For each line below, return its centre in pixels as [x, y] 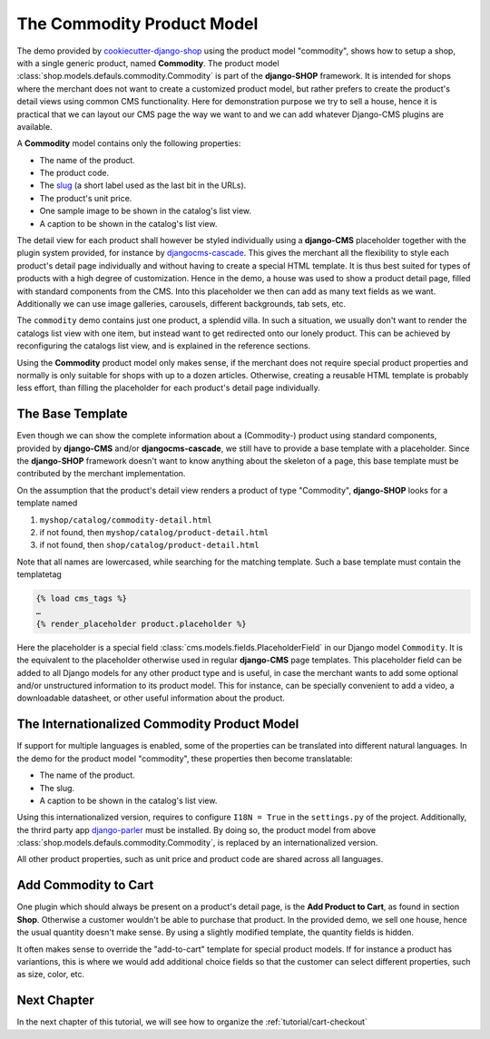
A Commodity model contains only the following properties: [129, 143]
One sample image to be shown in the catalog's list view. [146, 211]
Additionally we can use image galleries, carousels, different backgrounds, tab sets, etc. [181, 303]
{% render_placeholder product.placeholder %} [141, 623]
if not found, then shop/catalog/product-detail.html [149, 545]
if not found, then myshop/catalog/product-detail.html [154, 532]
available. [35, 126]
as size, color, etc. [51, 975]
